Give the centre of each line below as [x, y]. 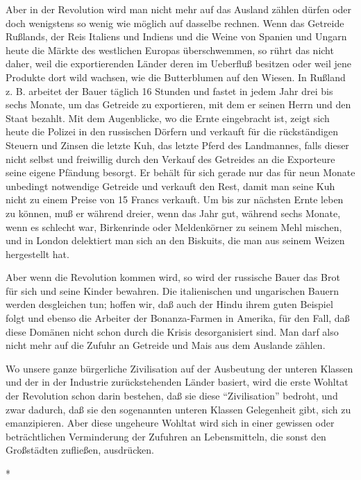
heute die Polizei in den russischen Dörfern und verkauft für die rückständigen [172, 131]
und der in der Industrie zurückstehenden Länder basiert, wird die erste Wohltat [177, 382]
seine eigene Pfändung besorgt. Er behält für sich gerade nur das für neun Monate [180, 172]
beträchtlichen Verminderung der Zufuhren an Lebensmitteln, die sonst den [166, 436]
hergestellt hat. [37, 254]
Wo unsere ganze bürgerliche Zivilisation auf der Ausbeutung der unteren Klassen [179, 368]
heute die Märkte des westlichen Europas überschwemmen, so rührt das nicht [170, 50]
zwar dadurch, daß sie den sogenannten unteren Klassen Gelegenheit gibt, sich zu [178, 409]
